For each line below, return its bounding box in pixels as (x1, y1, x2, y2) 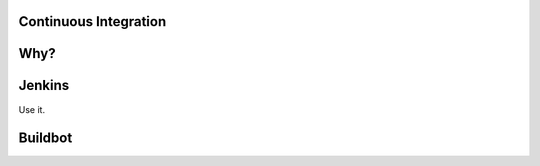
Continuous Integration (18, 13, 167, 30)
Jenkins (18, 77, 70, 94)
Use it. (18, 103, 45, 115)
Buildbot (18, 130, 73, 147)
